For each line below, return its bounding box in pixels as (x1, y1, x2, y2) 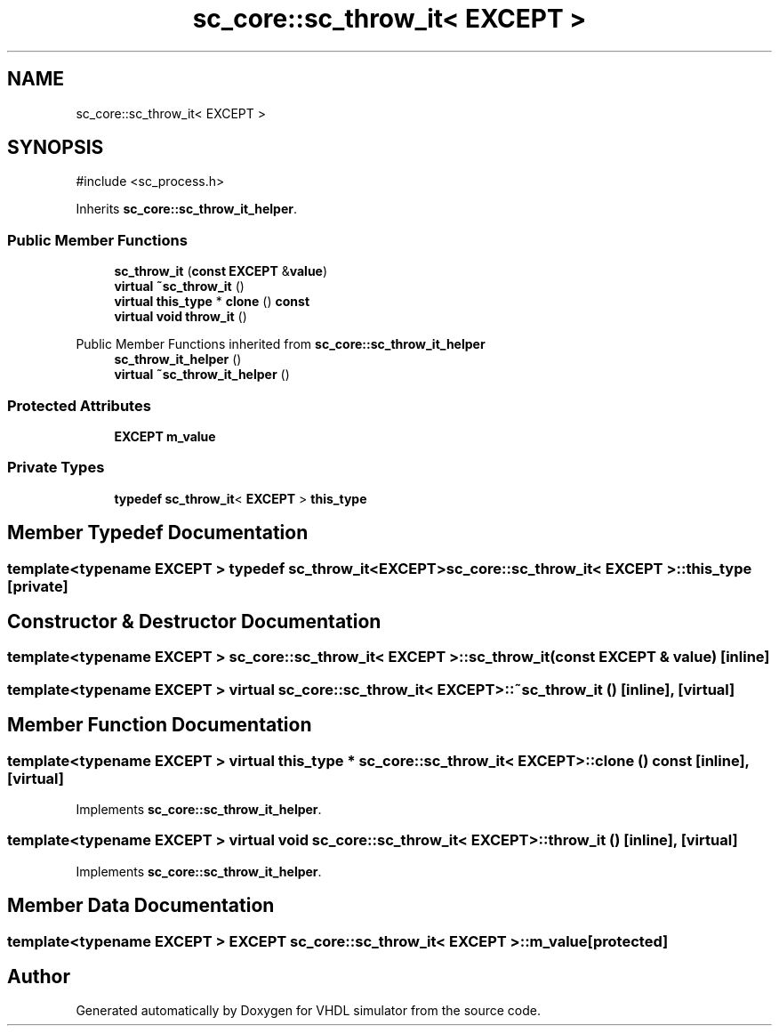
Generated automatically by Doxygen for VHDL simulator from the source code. (76, 1003, 542, 1019)
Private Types (7, 458, 105, 477)
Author (7, 964, 70, 988)
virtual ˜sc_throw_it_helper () (114, 367, 290, 383)
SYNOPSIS (7, 136, 104, 159)
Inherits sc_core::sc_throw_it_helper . (76, 201, 298, 217)
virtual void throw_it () (114, 309, 247, 325)
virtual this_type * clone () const (114, 294, 310, 310)
